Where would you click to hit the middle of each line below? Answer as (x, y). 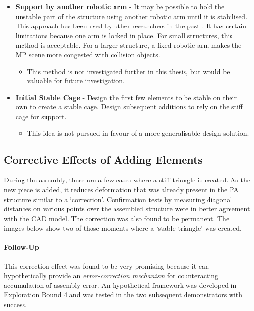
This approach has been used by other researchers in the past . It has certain (131, 26)
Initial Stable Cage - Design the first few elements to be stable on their (126, 97)
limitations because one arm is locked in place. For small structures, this (124, 35)
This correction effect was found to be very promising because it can (106, 266)
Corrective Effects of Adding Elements (103, 159)
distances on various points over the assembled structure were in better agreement (127, 209)
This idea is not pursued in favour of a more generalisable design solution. (138, 133)
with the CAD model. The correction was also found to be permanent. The (117, 218)
